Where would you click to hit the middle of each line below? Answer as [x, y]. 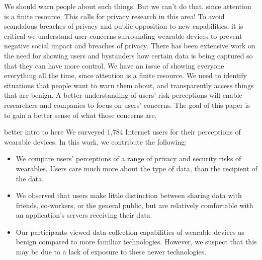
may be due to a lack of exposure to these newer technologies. [111, 252]
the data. [30, 178]
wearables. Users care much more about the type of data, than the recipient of [137, 168]
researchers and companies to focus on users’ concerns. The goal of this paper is [127, 105]
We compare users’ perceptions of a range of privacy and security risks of [128, 158]
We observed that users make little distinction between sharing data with [129, 195]
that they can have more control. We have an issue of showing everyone [114, 65]
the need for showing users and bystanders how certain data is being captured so [128, 55]
